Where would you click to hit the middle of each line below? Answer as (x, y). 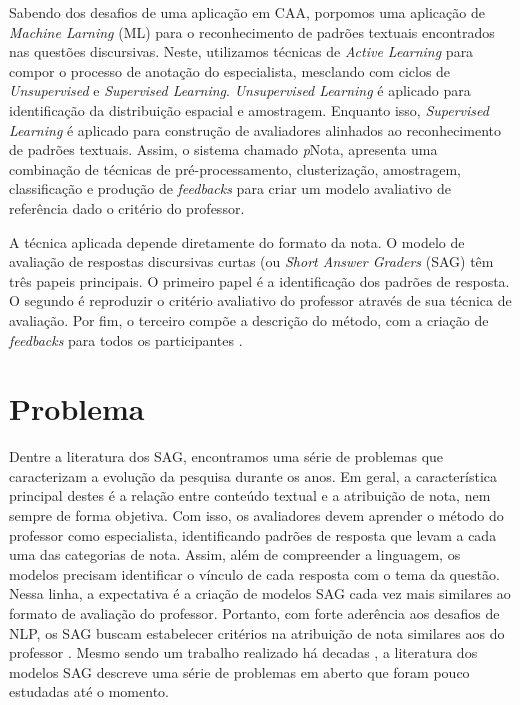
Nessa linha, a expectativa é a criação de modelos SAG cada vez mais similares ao (260, 593)
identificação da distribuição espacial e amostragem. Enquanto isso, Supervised (249, 109)
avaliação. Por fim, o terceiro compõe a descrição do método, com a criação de (249, 319)
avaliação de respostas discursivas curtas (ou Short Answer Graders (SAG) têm (251, 261)
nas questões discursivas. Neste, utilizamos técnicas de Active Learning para (241, 51)
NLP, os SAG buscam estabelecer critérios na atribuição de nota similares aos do (257, 632)
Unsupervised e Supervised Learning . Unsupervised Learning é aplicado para (240, 90)
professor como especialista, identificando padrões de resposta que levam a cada (253, 534)
